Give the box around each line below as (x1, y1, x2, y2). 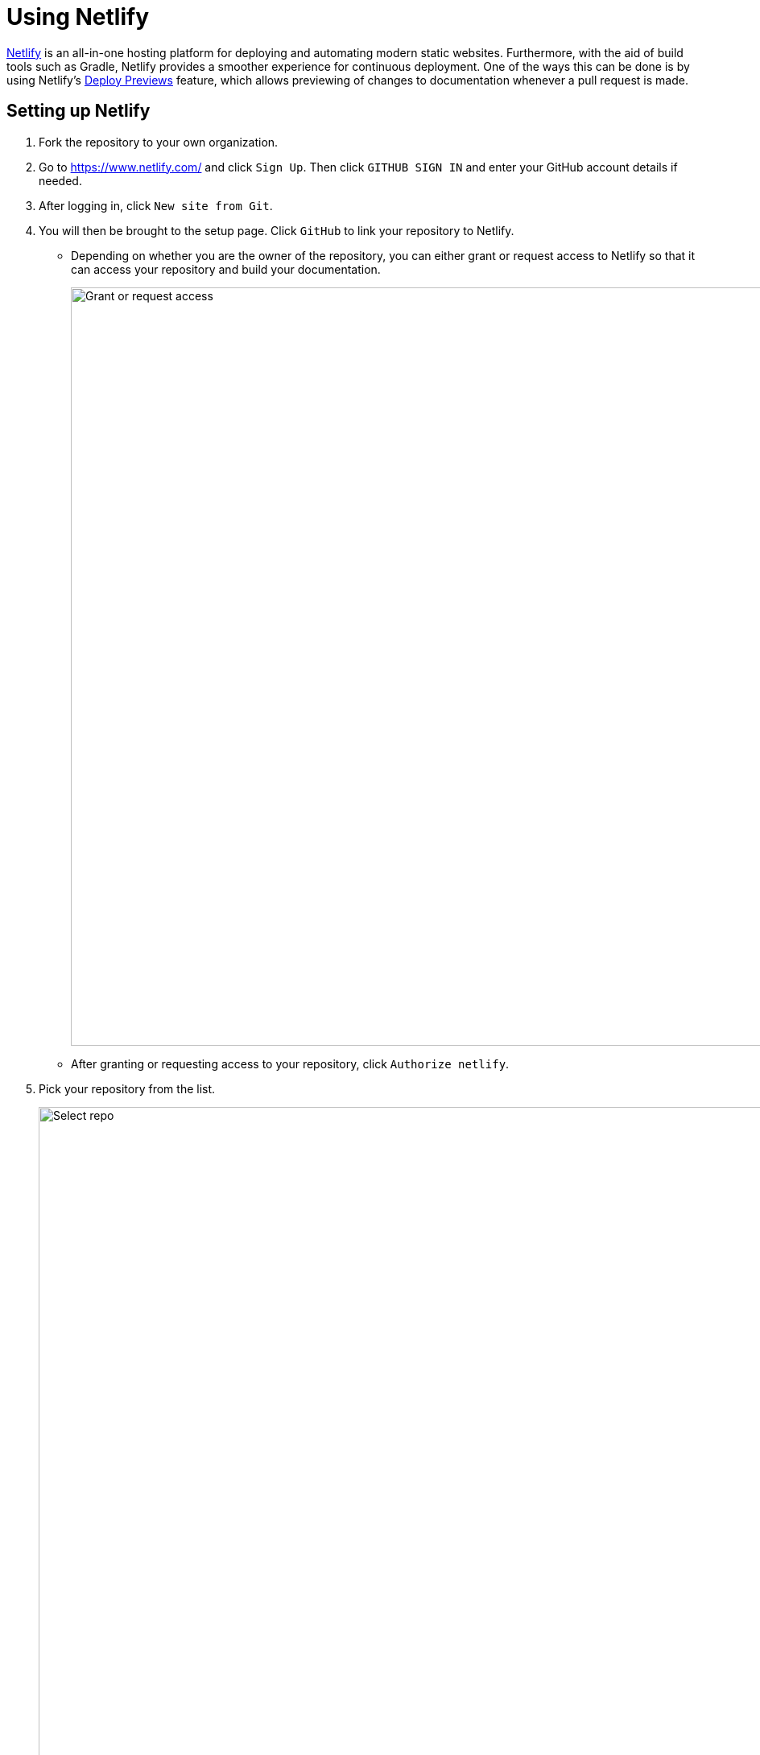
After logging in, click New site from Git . (39, 198, 273, 213)
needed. (39, 173, 82, 188)
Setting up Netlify (6, 101, 151, 122)
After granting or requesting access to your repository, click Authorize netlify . (71, 1056, 510, 1071)
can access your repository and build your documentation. (71, 262, 381, 276)
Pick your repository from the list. (39, 1081, 216, 1096)
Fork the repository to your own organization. (39, 134, 279, 149)
